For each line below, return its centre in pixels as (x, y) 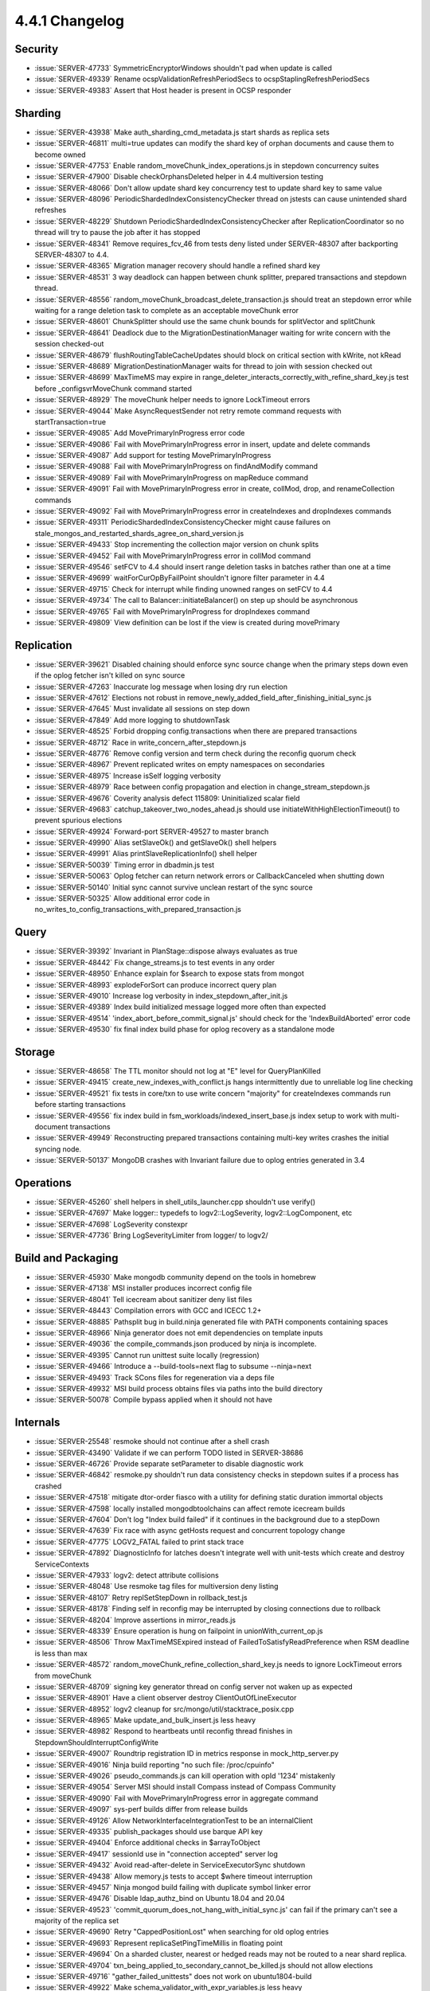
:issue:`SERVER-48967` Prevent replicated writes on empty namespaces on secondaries (180, 765)
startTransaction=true (70, 421)
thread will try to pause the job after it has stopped (117, 233)
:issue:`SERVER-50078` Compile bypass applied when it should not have (153, 1400)
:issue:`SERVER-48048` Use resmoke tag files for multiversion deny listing (156, 1586)
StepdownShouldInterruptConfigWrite (97, 1742)
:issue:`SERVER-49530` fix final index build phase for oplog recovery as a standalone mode (185, 1029)
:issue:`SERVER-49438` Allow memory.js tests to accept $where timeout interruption (174, 1876)
